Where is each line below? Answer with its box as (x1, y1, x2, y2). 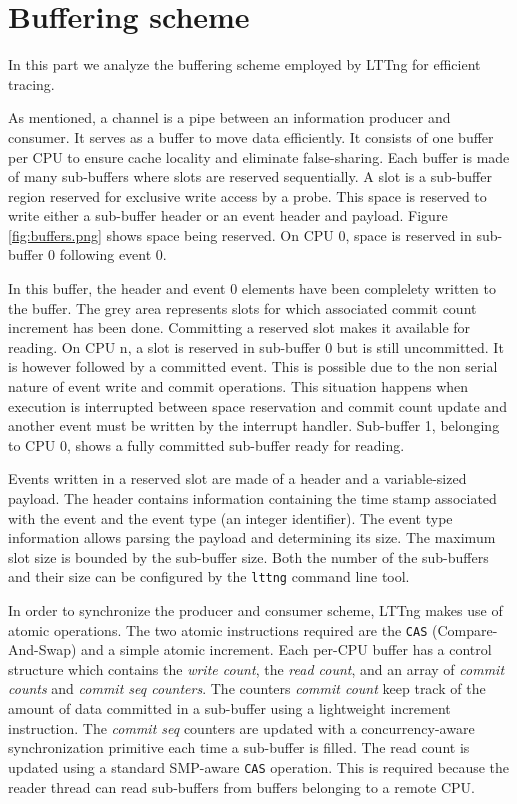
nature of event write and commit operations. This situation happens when (8, 376, 469, 397)
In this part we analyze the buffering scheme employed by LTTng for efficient (8, 54, 481, 75)
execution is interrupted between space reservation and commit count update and (8, 395, 507, 416)
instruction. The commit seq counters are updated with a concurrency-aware (8, 717, 475, 738)
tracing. (8, 73, 55, 94)
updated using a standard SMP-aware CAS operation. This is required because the (8, 756, 510, 777)
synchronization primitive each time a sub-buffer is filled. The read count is (8, 737, 470, 758)
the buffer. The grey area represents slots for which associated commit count (8, 297, 477, 318)
